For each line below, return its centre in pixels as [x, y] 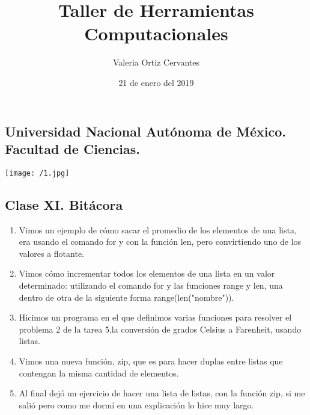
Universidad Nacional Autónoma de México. [146, 131]
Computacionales [156, 33]
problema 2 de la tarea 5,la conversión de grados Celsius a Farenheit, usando [160, 329]
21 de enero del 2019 [156, 82]
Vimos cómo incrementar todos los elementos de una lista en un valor [147, 273]
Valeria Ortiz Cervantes [156, 62]
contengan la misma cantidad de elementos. [99, 373]
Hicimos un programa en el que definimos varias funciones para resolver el [155, 317]
